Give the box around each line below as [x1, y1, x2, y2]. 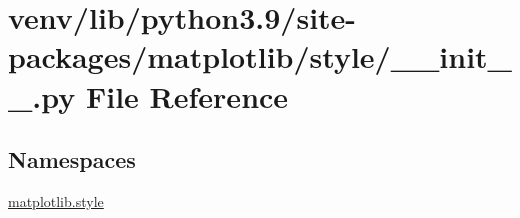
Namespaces [8, 144, 136, 175]
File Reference [85, 75, 289, 116]
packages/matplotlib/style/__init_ [8, 36, 512, 77]
